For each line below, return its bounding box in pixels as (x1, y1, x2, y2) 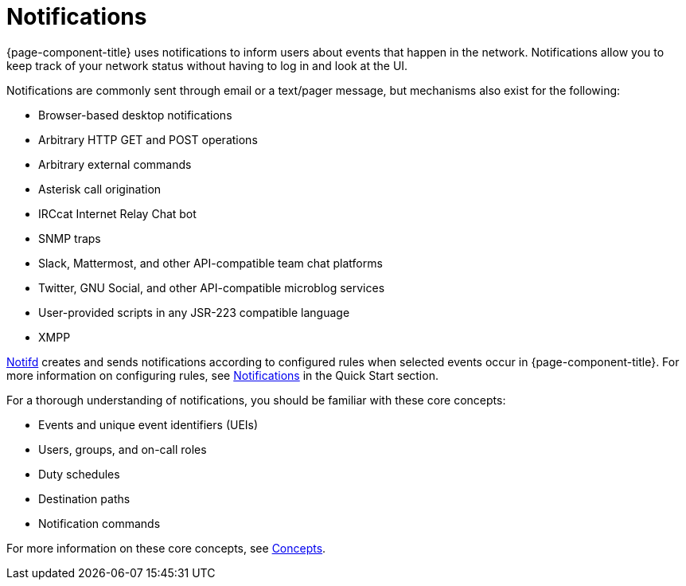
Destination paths (38, 491, 131, 506)
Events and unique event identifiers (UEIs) (38, 417, 259, 432)
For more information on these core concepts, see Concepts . (6, 541, 326, 555)
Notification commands (38, 516, 161, 530)
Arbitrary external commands (38, 157, 192, 171)
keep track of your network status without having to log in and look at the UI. (6, 58, 408, 72)
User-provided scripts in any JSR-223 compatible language (38, 305, 350, 319)
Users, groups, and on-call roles (38, 442, 207, 456)
